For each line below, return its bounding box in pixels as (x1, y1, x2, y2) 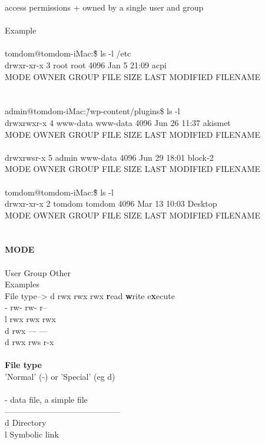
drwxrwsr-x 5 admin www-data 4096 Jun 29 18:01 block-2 (5, 151, 214, 163)
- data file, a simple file (5, 393, 88, 406)
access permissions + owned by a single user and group (5, 1, 204, 13)
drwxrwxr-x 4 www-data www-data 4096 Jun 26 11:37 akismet (5, 116, 231, 128)
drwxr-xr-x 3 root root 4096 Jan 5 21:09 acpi (5, 58, 167, 71)
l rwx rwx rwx (5, 313, 56, 325)
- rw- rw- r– (5, 301, 47, 313)
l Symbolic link (5, 428, 59, 440)
